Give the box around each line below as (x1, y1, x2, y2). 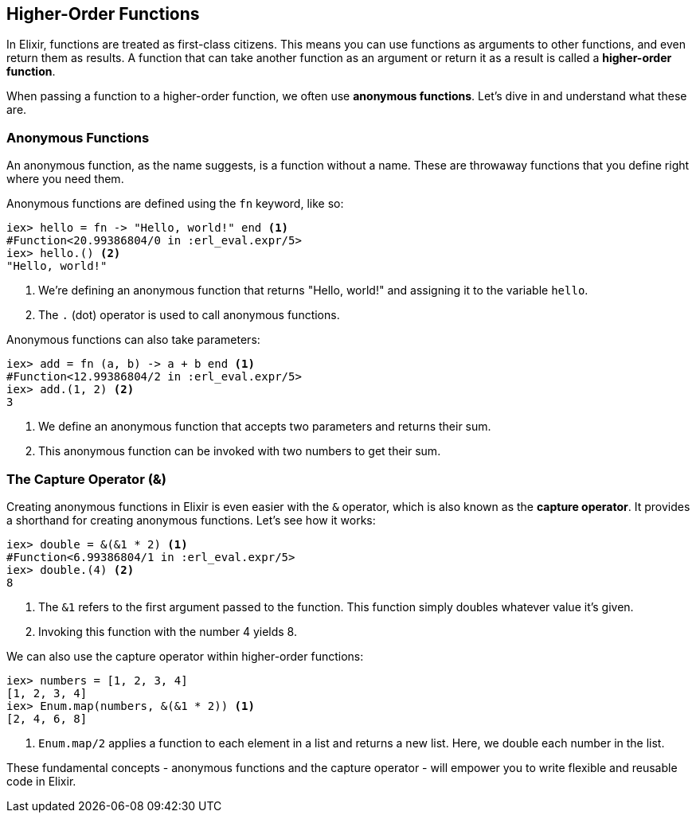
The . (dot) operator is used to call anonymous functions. (38, 308, 340, 322)
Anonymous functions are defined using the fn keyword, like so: (6, 197, 344, 211)
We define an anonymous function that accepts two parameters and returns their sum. (38, 419, 491, 434)
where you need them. (6, 172, 124, 186)
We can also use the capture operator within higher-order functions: (6, 649, 364, 663)
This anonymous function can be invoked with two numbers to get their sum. (38, 444, 441, 458)
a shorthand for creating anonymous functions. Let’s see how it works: (6, 513, 376, 527)
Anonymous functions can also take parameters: (6, 333, 260, 347)
